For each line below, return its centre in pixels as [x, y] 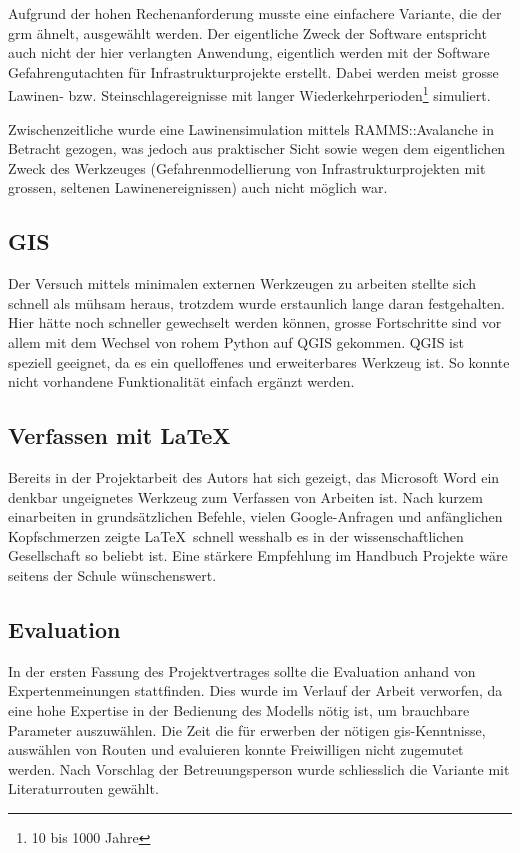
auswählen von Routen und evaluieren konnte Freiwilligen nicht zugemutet [236, 749]
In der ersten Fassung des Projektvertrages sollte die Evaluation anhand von [242, 670]
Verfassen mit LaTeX [119, 435]
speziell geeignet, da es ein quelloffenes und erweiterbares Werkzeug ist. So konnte [259, 361]
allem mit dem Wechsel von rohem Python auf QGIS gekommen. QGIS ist [236, 341]
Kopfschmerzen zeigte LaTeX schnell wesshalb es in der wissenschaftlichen [236, 535]
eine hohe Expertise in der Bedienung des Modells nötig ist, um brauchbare [239, 709]
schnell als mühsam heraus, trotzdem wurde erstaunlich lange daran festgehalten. [256, 302]
